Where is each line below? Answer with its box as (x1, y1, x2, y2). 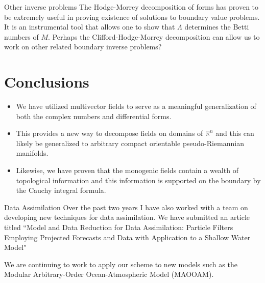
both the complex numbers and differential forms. (16, 110, 172, 121)
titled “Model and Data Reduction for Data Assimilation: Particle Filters (4, 222, 233, 233)
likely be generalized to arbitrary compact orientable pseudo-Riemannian (16, 137, 244, 148)
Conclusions (4, 71, 89, 92)
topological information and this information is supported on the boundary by (16, 175, 261, 185)
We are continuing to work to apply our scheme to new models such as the (4, 259, 237, 269)
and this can (215, 128, 254, 138)
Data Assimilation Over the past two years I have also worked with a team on (4, 202, 248, 212)
